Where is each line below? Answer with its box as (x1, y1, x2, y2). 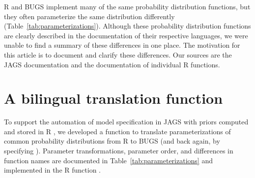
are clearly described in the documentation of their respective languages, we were (4, 30, 248, 40)
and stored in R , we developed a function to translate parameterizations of (4, 126, 231, 136)
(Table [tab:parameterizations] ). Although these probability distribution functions (4, 21, 251, 31)
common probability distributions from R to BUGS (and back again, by (4, 136, 220, 146)
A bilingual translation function (4, 88, 223, 108)
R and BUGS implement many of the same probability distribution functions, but (4, 1, 251, 11)
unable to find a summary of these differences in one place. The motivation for (4, 40, 240, 50)
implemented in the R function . (4, 165, 101, 175)
